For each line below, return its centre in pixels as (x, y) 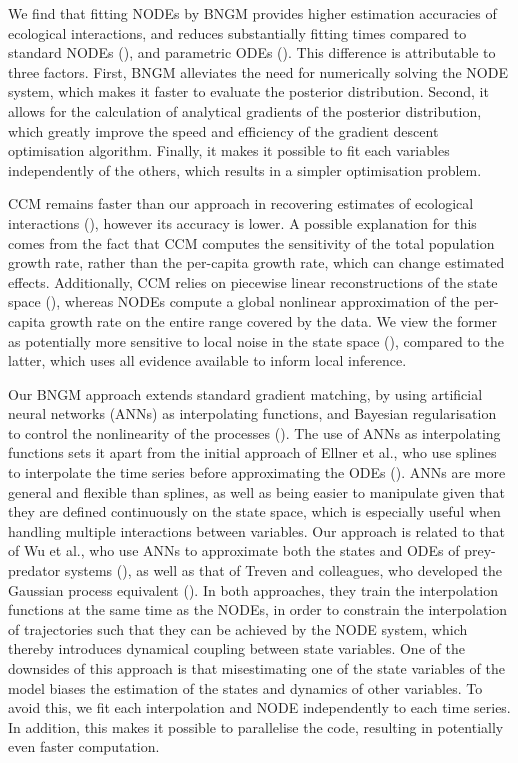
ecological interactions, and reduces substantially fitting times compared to (237, 32)
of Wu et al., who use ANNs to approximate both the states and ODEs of (234, 550)
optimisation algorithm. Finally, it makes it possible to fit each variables (229, 150)
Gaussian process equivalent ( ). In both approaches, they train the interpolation (253, 589)
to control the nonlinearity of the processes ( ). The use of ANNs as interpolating (254, 432)
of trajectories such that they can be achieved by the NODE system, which (238, 628)
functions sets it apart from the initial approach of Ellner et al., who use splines (252, 452)
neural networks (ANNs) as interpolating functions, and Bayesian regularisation (252, 413)
